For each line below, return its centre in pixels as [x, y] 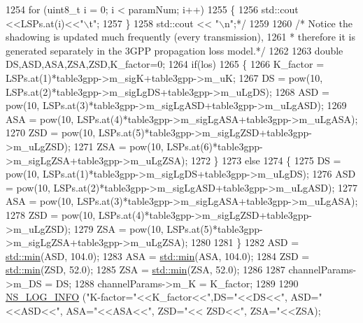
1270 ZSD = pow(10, [51, 132]
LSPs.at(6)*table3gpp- [215, 146]
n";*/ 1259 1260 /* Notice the [288, 23]
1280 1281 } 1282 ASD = [245, 242]
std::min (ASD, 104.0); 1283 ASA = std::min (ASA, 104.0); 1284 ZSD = [158, 256]
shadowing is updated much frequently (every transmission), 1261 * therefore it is [181, 37]
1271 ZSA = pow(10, [119, 146]
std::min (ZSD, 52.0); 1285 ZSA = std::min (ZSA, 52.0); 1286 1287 [145, 270]
